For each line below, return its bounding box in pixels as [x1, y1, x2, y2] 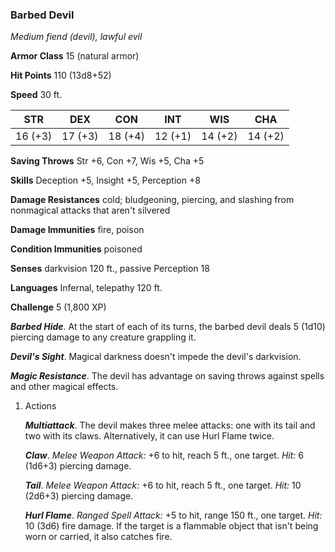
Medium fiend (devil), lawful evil [10, 31, 143, 43]
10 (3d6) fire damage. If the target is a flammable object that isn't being [24, 520, 319, 532]
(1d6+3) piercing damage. [24, 460, 132, 472]
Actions [24, 400, 57, 412]
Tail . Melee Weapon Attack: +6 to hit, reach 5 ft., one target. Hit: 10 [24, 479, 302, 492]
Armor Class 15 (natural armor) [10, 50, 140, 62]
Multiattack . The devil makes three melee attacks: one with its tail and [24, 419, 316, 432]
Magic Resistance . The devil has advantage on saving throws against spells [10, 370, 325, 382]
